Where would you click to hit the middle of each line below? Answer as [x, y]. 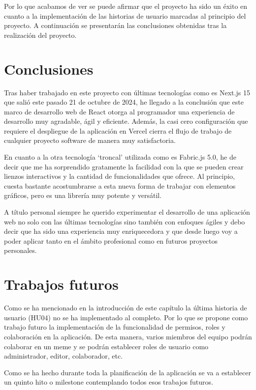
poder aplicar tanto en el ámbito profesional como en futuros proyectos [111, 240]
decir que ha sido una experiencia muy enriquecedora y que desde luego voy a [121, 231]
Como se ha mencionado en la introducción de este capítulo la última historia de [126, 308]
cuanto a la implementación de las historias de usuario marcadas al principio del [125, 15]
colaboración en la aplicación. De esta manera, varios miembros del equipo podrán [128, 336]
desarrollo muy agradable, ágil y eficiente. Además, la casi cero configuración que [126, 121]
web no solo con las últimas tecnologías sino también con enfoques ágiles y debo [125, 221]
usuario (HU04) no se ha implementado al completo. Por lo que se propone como [126, 317]
